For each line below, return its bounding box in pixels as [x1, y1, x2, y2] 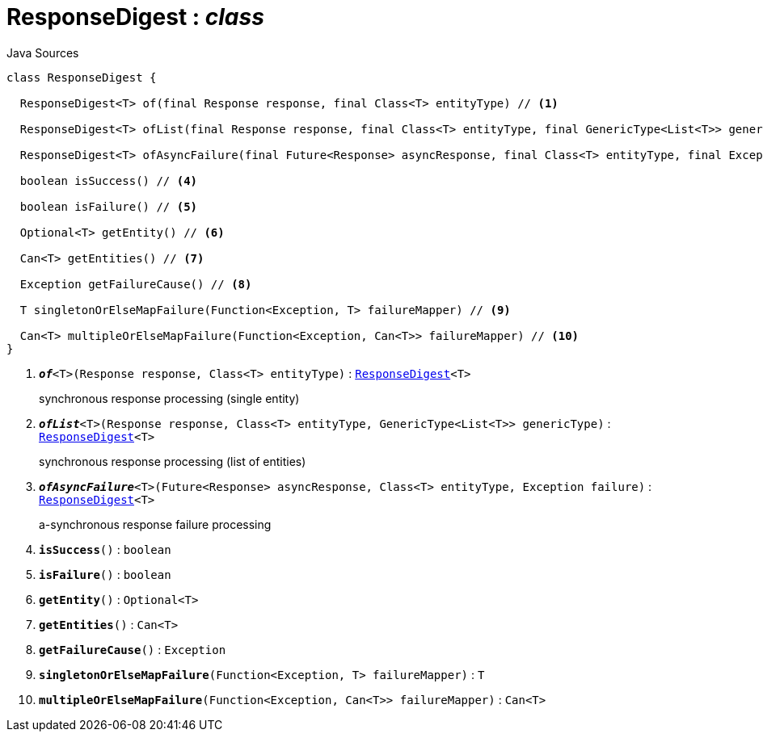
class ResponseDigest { [6, 70, 157, 84]
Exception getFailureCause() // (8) [19, 277, 252, 291]
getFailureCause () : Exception [39, 642, 226, 656]
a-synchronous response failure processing [39, 517, 272, 531]
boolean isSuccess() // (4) [19, 174, 198, 187]
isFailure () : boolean [39, 567, 171, 581]
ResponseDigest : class [6, 3, 264, 31]
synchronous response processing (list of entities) [39, 454, 306, 468]
